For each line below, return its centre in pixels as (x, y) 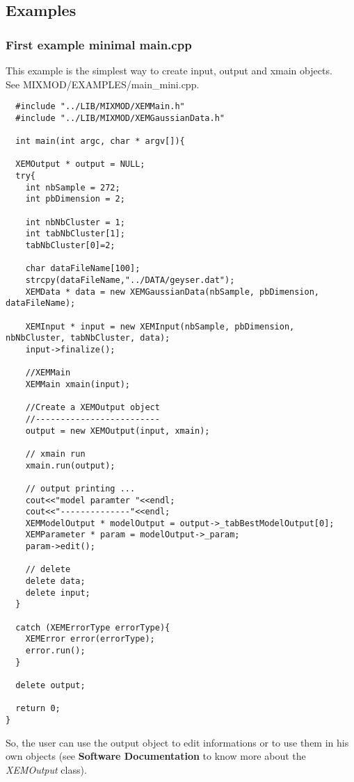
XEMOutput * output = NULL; (80, 164)
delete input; (58, 593)
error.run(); (55, 651)
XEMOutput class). (46, 769)
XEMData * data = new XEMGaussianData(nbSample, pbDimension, (172, 292)
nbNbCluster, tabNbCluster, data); (88, 338)
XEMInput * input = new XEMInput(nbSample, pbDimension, (160, 326)
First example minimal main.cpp (99, 44)
